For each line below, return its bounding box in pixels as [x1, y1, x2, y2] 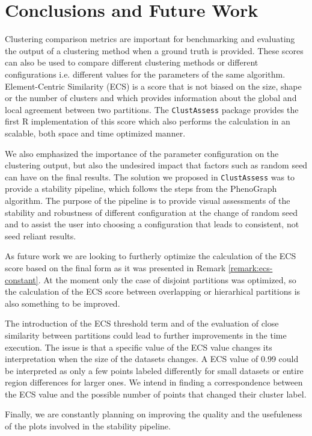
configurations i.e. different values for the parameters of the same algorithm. [5, 67, 286, 80]
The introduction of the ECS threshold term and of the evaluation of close [5, 317, 279, 330]
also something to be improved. [5, 296, 120, 309]
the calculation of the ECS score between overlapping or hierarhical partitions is [5, 285, 301, 298]
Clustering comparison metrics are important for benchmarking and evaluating [5, 32, 295, 45]
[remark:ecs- [228, 261, 273, 274]
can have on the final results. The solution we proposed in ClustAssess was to [5, 170, 295, 183]
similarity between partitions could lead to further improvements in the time [5, 328, 287, 341]
